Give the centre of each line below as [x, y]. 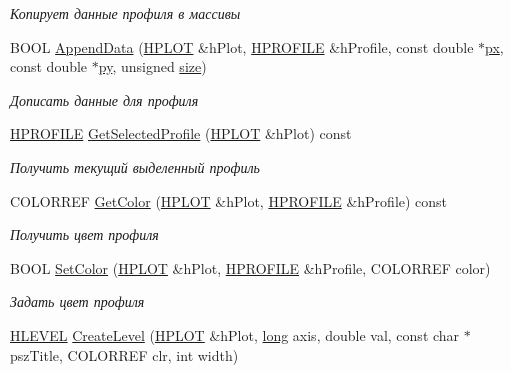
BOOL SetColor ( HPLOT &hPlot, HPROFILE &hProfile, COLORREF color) [250, 267]
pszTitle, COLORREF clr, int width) [124, 354]
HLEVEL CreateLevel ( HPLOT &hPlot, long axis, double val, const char [235, 334]
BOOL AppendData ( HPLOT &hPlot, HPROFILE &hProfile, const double [242, 46]
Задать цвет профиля [77, 301]
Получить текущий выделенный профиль [135, 166]
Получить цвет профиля [84, 234]
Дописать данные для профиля [104, 99]
